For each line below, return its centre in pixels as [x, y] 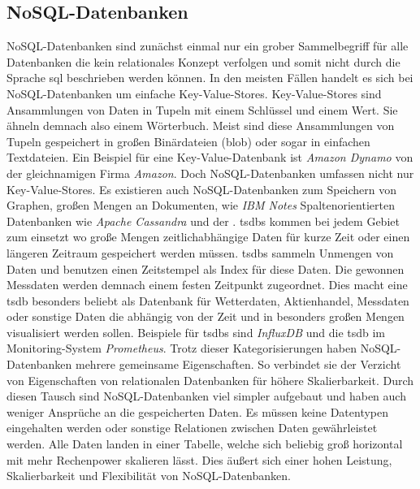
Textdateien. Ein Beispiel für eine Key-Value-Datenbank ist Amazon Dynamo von [210, 157]
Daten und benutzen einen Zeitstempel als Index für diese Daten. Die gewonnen [206, 268]
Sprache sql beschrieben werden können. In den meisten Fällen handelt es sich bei [210, 78]
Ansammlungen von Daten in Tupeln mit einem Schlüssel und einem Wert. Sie [202, 109]
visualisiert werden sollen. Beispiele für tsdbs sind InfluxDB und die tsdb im [196, 332]
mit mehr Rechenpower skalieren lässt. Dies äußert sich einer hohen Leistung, [199, 459]
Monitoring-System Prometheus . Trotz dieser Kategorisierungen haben [182, 348]
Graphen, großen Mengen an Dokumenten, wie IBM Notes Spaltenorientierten [201, 205]
